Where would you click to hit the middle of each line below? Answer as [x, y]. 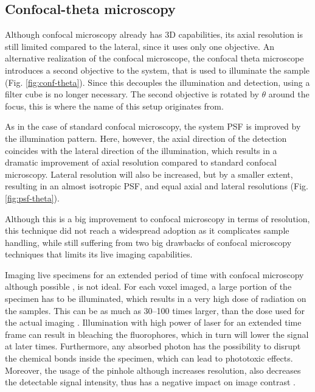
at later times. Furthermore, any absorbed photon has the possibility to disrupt [153, 346]
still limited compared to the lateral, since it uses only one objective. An [140, 46]
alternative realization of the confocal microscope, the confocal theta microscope [154, 58]
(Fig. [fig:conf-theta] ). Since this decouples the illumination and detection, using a [157, 82]
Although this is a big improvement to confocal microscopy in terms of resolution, [157, 218]
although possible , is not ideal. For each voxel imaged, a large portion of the [148, 286]
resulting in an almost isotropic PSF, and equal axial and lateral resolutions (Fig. [157, 186]
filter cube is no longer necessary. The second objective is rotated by [132, 94]
